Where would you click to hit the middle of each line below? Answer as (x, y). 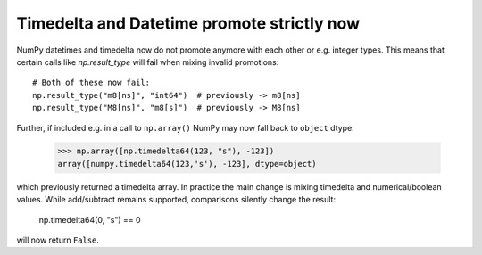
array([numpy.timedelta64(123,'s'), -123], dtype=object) (187, 164)
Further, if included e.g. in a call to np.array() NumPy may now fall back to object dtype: (185, 127)
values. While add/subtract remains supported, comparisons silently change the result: (176, 200)
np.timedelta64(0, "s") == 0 (90, 219)
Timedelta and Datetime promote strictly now (188, 23)
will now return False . (58, 240)
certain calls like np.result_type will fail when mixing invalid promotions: (148, 62)
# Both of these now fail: (91, 83)
